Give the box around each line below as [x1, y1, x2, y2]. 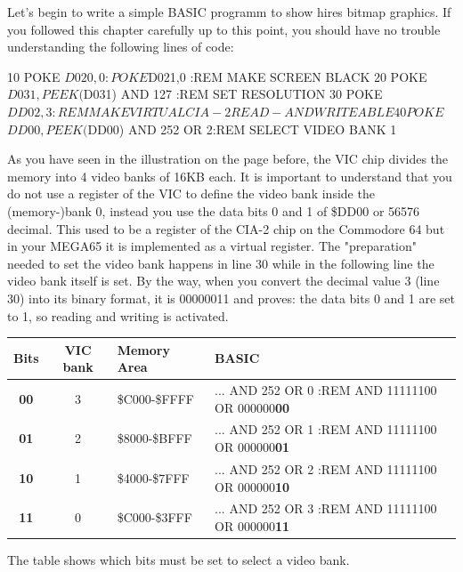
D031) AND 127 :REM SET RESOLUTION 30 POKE [83, 85, 383, 103]
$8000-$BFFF [117, 429, 192, 447]
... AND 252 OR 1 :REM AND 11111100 [215, 420, 437, 439]
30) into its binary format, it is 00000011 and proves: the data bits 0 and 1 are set [7, 288, 455, 307]
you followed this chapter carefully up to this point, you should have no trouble [7, 20, 441, 38]
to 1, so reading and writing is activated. [7, 306, 229, 325]
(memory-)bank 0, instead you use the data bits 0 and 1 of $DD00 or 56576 [7, 201, 420, 220]
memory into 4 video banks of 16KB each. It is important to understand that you [7, 166, 452, 185]
